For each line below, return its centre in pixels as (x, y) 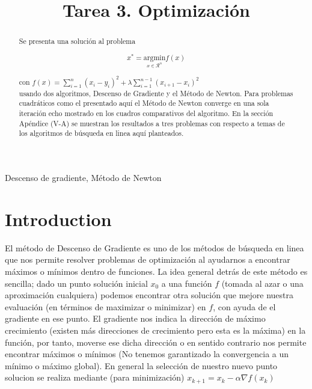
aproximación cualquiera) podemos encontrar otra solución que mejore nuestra (149, 295)
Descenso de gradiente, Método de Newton (83, 178)
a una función (187, 283)
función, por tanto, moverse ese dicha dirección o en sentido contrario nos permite (156, 342)
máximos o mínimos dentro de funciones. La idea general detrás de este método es (156, 271)
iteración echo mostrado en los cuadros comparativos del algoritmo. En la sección (146, 113)
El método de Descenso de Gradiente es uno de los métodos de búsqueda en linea (154, 247)
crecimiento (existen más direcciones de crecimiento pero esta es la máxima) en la (155, 330)
